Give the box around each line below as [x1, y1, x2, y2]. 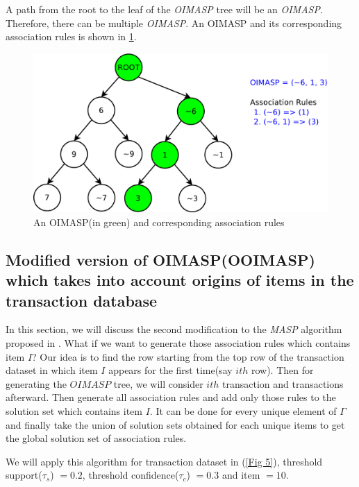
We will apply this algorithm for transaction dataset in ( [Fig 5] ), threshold [6, 454, 323, 468]
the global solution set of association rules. [6, 431, 187, 445]
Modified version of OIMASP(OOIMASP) [6, 248, 315, 270]
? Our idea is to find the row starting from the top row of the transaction [32, 349, 344, 364]
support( [6, 468, 42, 482]
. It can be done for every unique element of [149, 403, 337, 418]
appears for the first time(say [108, 363, 233, 377]
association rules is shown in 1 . [6, 29, 137, 44]
